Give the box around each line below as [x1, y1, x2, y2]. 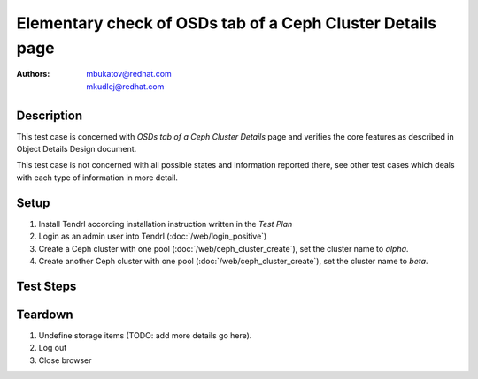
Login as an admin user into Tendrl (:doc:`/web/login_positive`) [38, 231, 267, 242]
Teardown [16, 307, 74, 322]
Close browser [38, 354, 92, 366]
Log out [38, 343, 67, 353]
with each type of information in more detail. [16, 172, 179, 183]
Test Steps [16, 278, 77, 293]
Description [16, 108, 83, 123]
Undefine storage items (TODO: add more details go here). [38, 330, 252, 340]
